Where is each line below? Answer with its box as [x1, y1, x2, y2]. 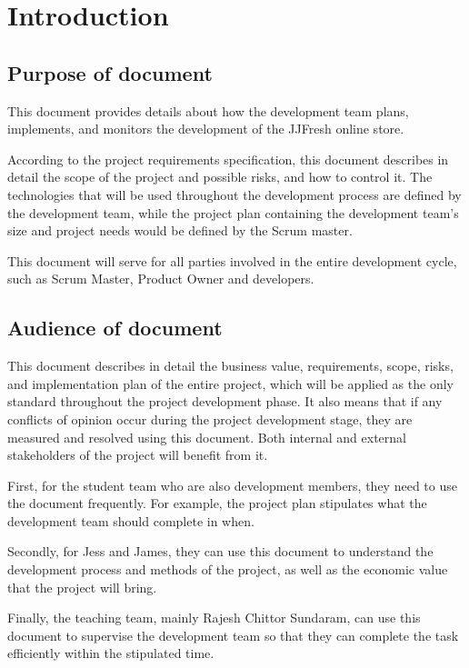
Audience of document [7, 314, 223, 342]
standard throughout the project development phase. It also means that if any [7, 392, 443, 411]
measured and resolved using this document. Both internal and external [7, 427, 406, 446]
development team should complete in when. [7, 511, 254, 530]
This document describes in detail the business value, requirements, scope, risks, [7, 356, 454, 375]
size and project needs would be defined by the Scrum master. [7, 221, 353, 240]
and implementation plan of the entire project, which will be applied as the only [7, 374, 454, 393]
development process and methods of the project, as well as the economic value [7, 560, 448, 579]
